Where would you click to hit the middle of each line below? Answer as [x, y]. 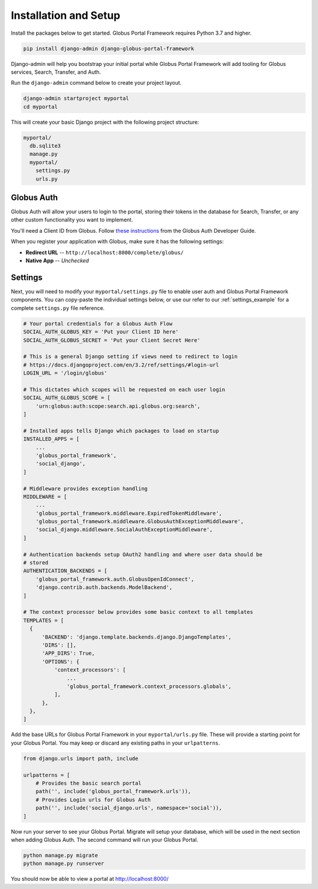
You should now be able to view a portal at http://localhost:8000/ [90, 879]
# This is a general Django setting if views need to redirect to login [130, 357]
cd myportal [41, 107]
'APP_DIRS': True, [69, 653]
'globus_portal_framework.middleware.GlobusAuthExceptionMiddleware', [140, 522]
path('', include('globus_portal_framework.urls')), [113, 791]
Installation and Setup [66, 15]
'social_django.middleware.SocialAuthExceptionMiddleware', [124, 530]
